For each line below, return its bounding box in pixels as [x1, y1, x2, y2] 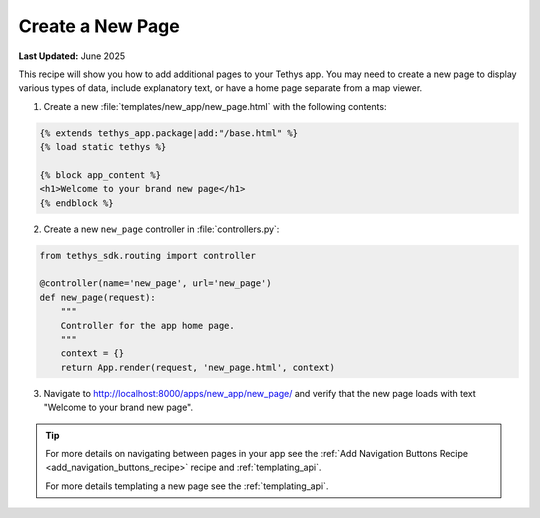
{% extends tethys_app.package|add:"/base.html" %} [39, 127, 299, 139]
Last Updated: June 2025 [18, 50, 125, 62]
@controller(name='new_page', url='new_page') [39, 278, 272, 289]
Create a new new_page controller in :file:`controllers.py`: [43, 223, 280, 235]
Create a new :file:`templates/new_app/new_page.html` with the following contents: [43, 100, 387, 112]
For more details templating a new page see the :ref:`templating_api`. [45, 480, 329, 492]
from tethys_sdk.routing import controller [39, 250, 257, 261]
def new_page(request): [39, 291, 157, 303]
